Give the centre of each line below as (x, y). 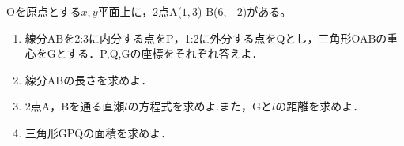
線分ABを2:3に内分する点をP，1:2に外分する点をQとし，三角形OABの (206, 37)
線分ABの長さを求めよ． (89, 79)
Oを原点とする (44, 11)
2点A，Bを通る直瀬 (75, 106)
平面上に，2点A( (140, 11)
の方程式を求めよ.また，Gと (200, 106)
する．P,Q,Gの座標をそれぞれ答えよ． (165, 53)
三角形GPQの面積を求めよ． (98, 132)
